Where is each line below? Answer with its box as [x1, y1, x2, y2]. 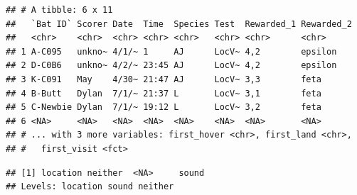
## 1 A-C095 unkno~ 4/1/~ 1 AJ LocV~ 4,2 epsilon [6, 46, 337, 57]
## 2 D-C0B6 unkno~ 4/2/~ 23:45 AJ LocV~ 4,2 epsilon [6, 60, 337, 71]
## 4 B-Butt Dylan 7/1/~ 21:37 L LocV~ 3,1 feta [6, 88, 321, 99]
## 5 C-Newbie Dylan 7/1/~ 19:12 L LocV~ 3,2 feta [6, 102, 321, 113]
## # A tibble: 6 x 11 [6, 5, 113, 15]
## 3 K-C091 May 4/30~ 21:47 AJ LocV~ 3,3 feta [6, 74, 321, 84]
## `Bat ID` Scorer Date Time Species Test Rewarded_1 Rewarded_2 [6, 18, 352, 29]
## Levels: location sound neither [6, 182, 174, 192]
